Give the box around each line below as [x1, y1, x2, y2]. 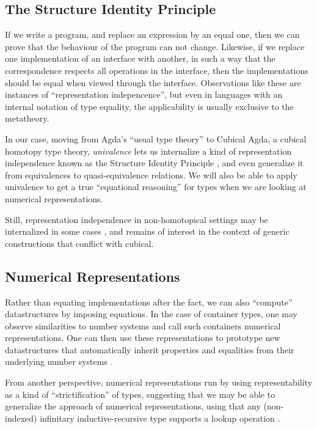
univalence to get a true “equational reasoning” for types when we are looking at [5, 180, 307, 193]
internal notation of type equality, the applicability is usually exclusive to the [5, 100, 294, 112]
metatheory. [5, 112, 49, 125]
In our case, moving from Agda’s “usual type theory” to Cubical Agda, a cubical [5, 132, 307, 145]
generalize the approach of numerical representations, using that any [5, 400, 261, 413]
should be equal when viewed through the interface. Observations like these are [5, 76, 301, 89]
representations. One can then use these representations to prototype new [5, 331, 280, 344]
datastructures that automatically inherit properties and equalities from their [5, 343, 294, 356]
